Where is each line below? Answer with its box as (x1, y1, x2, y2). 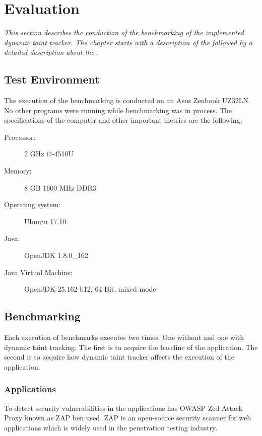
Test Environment (4, 71, 100, 87)
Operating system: (4, 199, 61, 210)
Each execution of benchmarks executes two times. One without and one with (4, 332, 244, 342)
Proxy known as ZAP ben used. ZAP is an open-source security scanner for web (4, 412, 251, 423)
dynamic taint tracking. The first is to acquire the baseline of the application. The (4, 341, 258, 352)
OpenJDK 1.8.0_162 (24, 250, 88, 260)
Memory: (4, 165, 32, 176)
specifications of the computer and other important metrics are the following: (4, 115, 242, 125)
